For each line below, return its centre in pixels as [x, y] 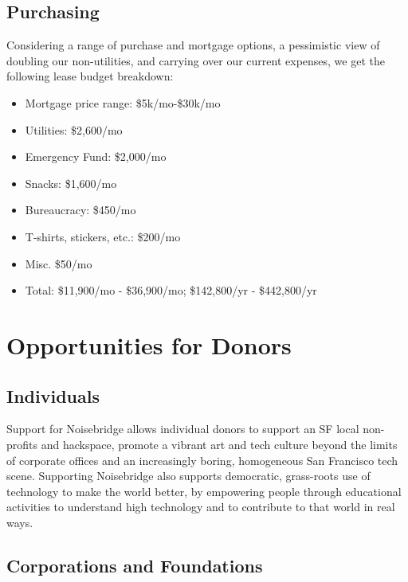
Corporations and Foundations [135, 565]
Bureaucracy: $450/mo [80, 210]
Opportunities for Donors [149, 344]
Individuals [53, 395]
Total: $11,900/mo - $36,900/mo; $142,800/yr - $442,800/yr [171, 290]
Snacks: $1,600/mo [71, 183]
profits [22, 444]
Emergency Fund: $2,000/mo [96, 156]
